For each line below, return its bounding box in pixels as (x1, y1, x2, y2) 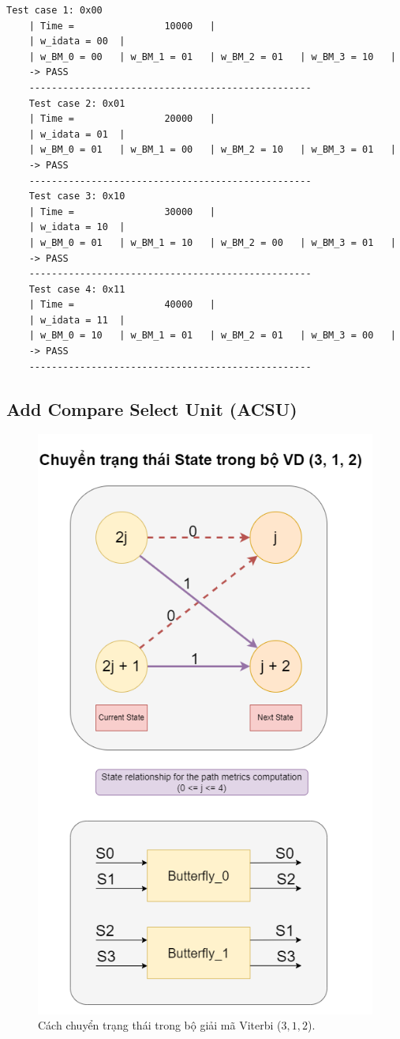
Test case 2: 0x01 (28, 97, 125, 109)
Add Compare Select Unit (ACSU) (6, 396, 297, 421)
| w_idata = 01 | (28, 128, 125, 140)
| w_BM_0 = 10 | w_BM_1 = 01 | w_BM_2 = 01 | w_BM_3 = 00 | (28, 330, 396, 342)
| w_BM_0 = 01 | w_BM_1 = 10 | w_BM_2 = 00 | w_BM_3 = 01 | (28, 236, 396, 248)
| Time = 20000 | (28, 113, 215, 125)
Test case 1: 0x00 (6, 5, 103, 16)
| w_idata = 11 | (28, 314, 125, 326)
